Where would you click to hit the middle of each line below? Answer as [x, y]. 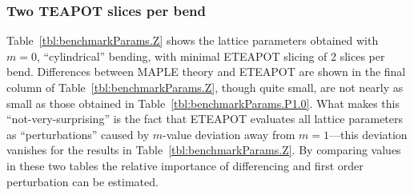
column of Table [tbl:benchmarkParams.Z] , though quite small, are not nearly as [205, 87]
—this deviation [368, 134]
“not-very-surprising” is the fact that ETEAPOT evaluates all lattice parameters [205, 119]
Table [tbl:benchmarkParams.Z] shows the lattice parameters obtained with [193, 40]
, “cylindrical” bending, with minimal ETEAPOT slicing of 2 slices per [211, 56]
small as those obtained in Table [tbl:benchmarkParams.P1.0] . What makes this [203, 103]
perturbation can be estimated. [82, 181]
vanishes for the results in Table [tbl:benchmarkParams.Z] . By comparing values [204, 150]
